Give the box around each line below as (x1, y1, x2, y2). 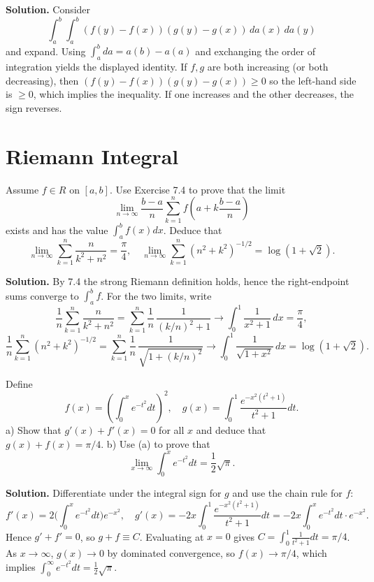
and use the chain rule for (232, 486, 343, 500)
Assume (6, 182, 39, 196)
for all (159, 422, 185, 437)
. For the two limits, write (101, 288, 212, 303)
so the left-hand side (269, 73, 357, 87)
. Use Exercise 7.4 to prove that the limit (109, 182, 286, 196)
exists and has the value (6, 222, 108, 237)
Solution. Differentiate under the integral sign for (6, 486, 222, 500)
